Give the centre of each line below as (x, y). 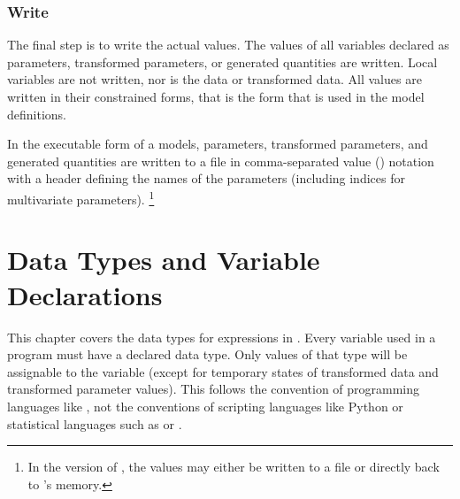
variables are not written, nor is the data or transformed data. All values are (215, 79)
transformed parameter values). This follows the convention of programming (214, 389)
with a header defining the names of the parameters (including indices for (206, 178)
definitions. (37, 114)
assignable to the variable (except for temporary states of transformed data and (223, 371)
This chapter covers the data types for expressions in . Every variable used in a (222, 337)
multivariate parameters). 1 (81, 197)
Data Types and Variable (164, 260)
